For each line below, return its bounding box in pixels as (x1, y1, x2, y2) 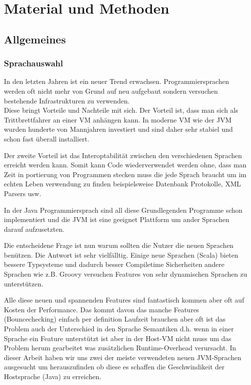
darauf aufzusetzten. (4, 223, 64, 234)
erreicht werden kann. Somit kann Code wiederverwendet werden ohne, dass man (4, 160, 247, 170)
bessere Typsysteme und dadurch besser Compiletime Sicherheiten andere (4, 259, 225, 269)
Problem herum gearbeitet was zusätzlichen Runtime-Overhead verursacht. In (4, 343, 236, 353)
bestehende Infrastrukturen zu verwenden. (4, 95, 130, 105)
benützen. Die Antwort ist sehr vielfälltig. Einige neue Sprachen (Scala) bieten (4, 249, 238, 260)
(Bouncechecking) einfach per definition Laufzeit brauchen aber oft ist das (4, 314, 226, 324)
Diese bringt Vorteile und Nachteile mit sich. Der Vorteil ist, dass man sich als (4, 105, 238, 115)
